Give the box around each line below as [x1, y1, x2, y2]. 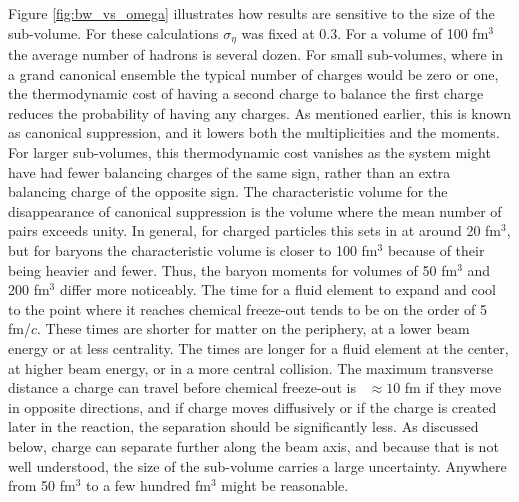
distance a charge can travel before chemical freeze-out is [8, 377, 356, 398]
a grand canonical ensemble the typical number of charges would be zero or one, [8, 63, 499, 84]
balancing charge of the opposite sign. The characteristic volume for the [8, 181, 448, 202]
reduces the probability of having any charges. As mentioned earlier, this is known [8, 102, 512, 123]
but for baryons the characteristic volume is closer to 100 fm [8, 239, 378, 260]
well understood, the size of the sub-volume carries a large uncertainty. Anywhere [8, 455, 507, 476]
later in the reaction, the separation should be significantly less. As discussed [8, 416, 479, 437]
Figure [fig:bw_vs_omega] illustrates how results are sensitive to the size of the [8, 3, 495, 23]
